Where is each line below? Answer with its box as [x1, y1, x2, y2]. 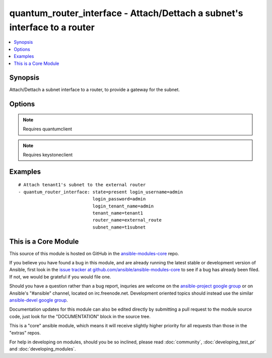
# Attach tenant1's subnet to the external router [18, 182, 146, 188]
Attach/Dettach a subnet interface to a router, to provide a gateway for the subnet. [9, 87, 180, 93]
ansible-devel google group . [9, 297, 68, 303]
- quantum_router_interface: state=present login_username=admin [18, 189, 183, 195]
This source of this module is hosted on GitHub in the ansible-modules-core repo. [9, 250, 179, 256]
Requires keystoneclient [23, 152, 73, 158]
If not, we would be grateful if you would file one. [9, 273, 111, 279]
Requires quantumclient [23, 126, 73, 132]
